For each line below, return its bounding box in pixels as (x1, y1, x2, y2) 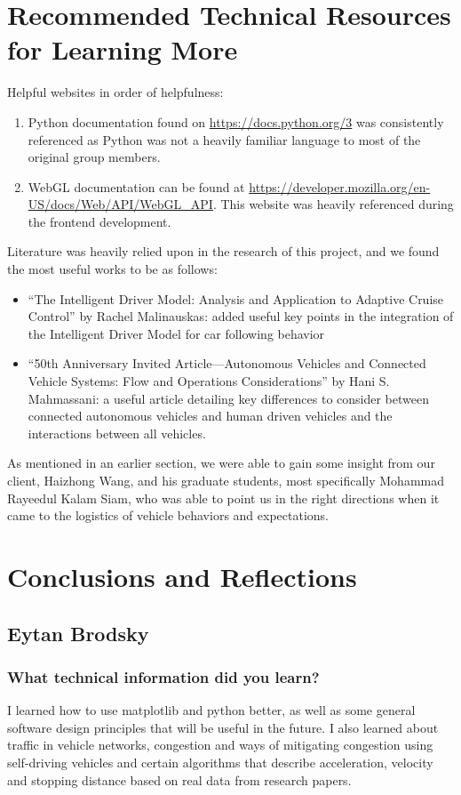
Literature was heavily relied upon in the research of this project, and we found (7, 242, 440, 261)
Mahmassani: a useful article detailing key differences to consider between (28, 389, 429, 407)
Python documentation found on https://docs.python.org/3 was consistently (28, 112, 444, 131)
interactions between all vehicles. (28, 423, 206, 442)
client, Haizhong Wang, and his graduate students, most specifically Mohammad (7, 471, 444, 489)
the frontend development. (28, 212, 171, 230)
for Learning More (7, 31, 238, 68)
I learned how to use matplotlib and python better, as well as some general (7, 701, 416, 719)
